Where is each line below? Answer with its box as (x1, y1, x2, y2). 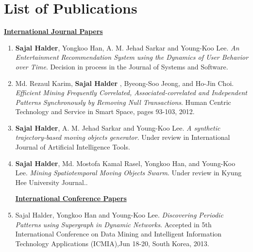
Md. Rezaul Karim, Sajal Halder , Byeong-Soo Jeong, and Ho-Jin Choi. (15, 78, 234, 88)
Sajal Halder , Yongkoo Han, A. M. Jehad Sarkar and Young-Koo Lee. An (15, 42, 239, 52)
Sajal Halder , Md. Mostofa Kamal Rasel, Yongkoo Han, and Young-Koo (15, 158, 236, 168)
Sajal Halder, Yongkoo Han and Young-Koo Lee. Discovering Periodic (15, 210, 223, 220)
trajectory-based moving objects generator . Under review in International (15, 132, 230, 142)
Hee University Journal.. (15, 177, 88, 187)
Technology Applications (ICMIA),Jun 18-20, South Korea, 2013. (15, 238, 209, 248)
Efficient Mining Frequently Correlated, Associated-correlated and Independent (15, 87, 247, 98)
